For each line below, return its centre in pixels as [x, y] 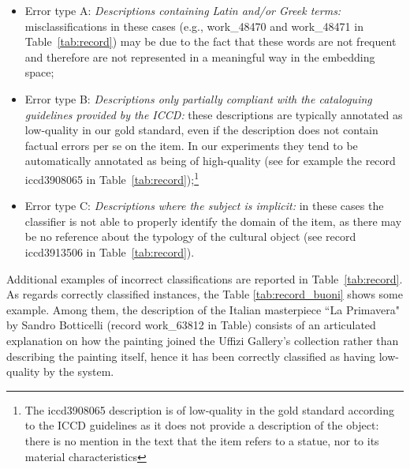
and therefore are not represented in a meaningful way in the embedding [200, 56]
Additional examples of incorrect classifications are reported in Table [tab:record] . [205, 278]
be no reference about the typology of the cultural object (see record [190, 236]
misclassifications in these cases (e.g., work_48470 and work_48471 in [194, 26]
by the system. [79, 371]
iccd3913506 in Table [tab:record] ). [110, 251]
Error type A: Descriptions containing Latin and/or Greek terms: [183, 10]
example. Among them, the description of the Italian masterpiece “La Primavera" [203, 309]
